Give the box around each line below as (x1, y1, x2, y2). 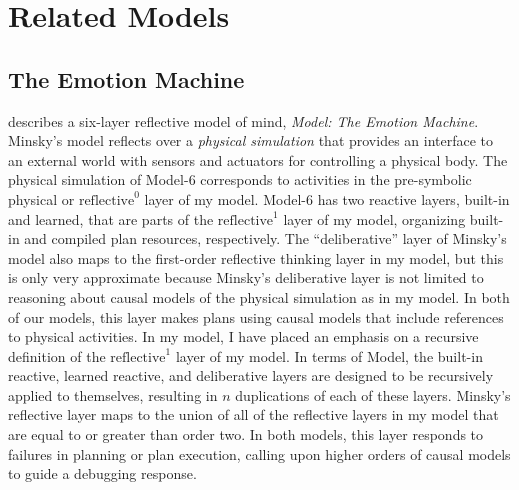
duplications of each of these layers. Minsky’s (235, 384, 511, 405)
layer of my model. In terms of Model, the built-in (175, 345, 483, 366)
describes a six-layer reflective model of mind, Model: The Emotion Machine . (8, 110, 479, 131)
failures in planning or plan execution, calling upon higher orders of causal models (8, 443, 511, 464)
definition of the (8, 345, 106, 366)
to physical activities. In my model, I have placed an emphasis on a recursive (8, 326, 479, 347)
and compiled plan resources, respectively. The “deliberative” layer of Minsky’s (24, 228, 507, 249)
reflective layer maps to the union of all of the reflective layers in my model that (8, 404, 499, 425)
